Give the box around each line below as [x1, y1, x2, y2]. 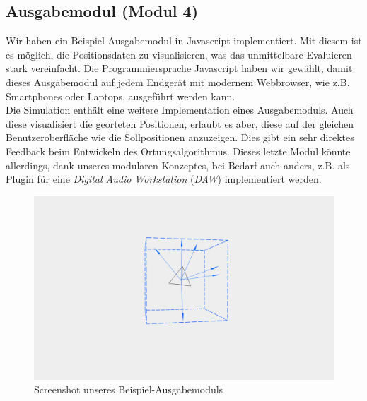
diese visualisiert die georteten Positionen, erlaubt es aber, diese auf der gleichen [6, 116, 354, 131]
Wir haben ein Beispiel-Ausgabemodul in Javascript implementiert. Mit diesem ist [6, 33, 362, 48]
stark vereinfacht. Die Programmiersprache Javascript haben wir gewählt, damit [6, 61, 353, 76]
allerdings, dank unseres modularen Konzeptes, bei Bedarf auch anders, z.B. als [6, 157, 350, 172]
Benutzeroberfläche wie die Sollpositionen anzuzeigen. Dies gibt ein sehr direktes [6, 130, 354, 145]
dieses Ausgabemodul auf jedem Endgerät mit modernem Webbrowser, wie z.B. [6, 74, 350, 89]
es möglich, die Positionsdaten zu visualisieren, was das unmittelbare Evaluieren [6, 47, 352, 61]
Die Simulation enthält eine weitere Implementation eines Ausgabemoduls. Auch [6, 102, 354, 117]
